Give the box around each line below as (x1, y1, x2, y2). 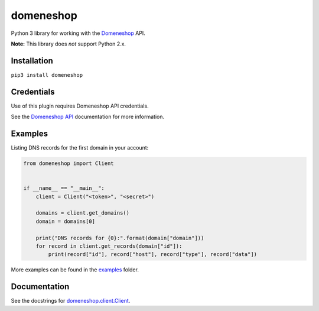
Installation (11, 56, 53, 66)
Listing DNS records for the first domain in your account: (11, 144, 149, 151)
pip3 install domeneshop (11, 72, 83, 78)
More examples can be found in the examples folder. (11, 266, 139, 273)
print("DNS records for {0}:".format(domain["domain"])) (35, 234, 204, 241)
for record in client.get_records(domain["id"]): (35, 242, 183, 250)
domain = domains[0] (35, 218, 96, 225)
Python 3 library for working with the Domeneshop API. (11, 30, 146, 37)
